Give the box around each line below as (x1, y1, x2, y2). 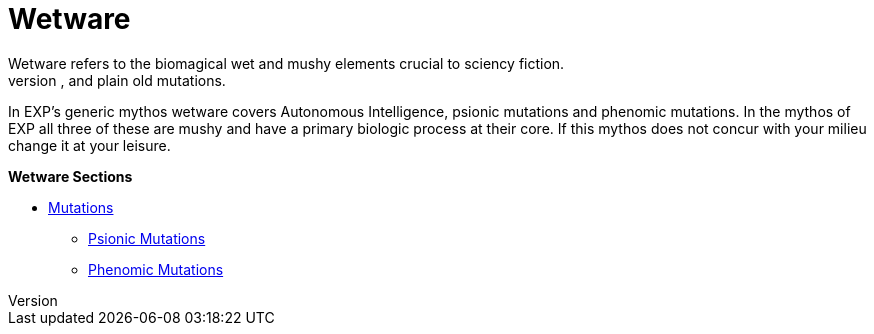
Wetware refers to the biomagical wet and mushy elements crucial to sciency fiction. (8, 54, 565, 72)
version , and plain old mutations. (8, 71, 226, 89)
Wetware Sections (8, 167, 133, 185)
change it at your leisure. (8, 136, 171, 154)
